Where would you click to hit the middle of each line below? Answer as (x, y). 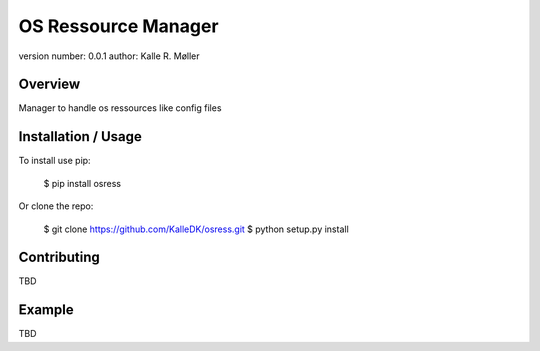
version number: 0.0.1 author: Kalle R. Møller (109, 56)
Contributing (59, 257)
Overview (49, 84)
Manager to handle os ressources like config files (120, 108)
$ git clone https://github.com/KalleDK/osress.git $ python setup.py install (196, 229)
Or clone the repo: (56, 206)
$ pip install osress (82, 183)
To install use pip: (54, 161)
